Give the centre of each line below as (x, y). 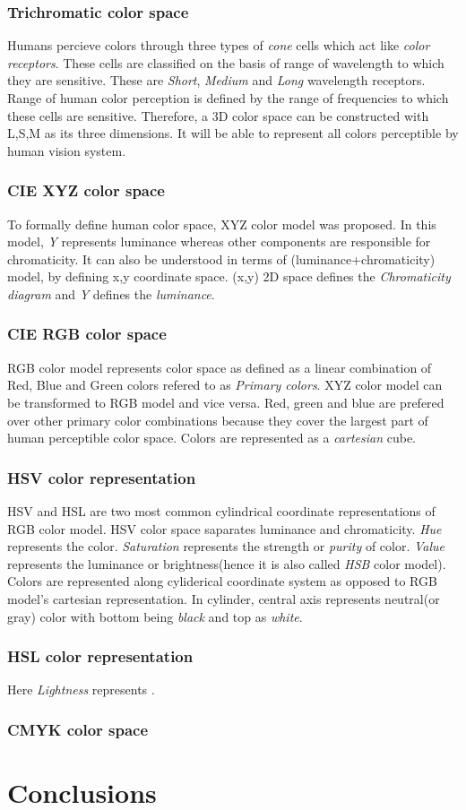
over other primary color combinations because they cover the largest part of (218, 420)
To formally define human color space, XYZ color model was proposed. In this (222, 224)
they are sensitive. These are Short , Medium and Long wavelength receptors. (216, 80)
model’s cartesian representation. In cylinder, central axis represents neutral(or (224, 598)
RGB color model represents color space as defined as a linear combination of (220, 367)
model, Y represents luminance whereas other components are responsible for (219, 241)
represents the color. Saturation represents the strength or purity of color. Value (226, 546)
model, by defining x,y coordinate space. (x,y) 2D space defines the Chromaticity (229, 276)
